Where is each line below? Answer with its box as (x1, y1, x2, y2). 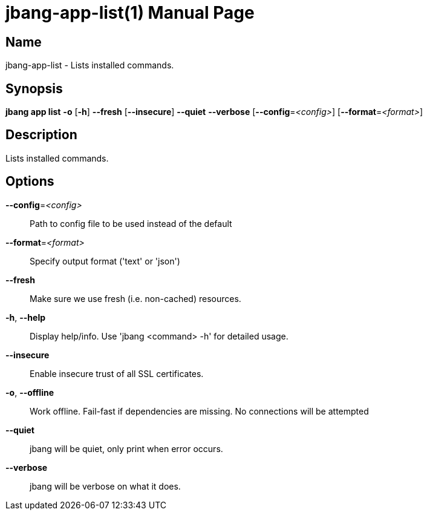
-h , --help (5, 312, 46, 323)
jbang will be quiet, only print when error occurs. (30, 443, 223, 454)
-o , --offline (5, 387, 54, 398)
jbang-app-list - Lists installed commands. (5, 60, 174, 71)
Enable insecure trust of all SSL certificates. (30, 368, 204, 379)
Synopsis (5, 80, 63, 96)
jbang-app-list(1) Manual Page (5, 2, 255, 23)
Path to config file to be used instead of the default (30, 218, 232, 229)
